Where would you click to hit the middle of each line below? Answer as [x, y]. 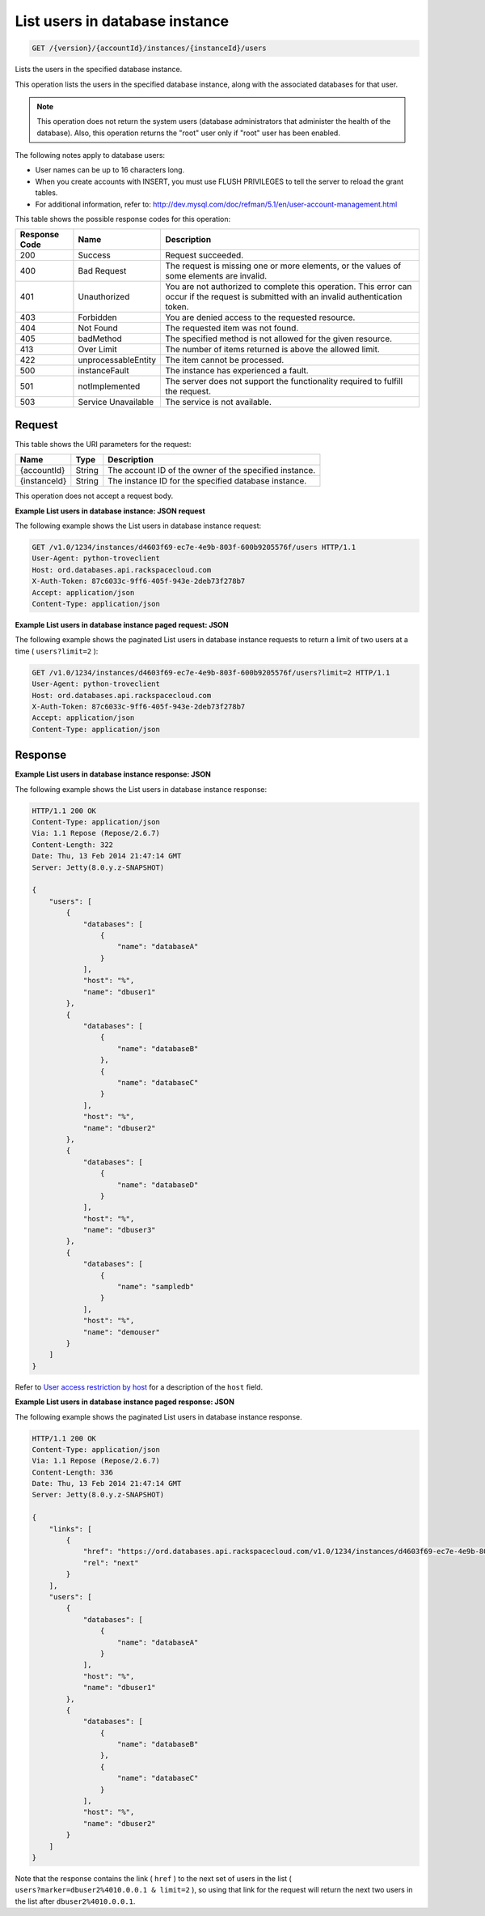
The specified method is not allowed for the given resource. [278, 338]
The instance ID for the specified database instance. [207, 481]
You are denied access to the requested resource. [260, 317]
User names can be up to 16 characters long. [110, 170]
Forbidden [97, 317]
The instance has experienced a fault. [237, 371]
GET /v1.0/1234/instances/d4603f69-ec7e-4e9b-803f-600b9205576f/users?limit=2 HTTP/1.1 [211, 673]
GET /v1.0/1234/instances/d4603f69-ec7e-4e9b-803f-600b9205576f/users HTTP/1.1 [194, 547]
